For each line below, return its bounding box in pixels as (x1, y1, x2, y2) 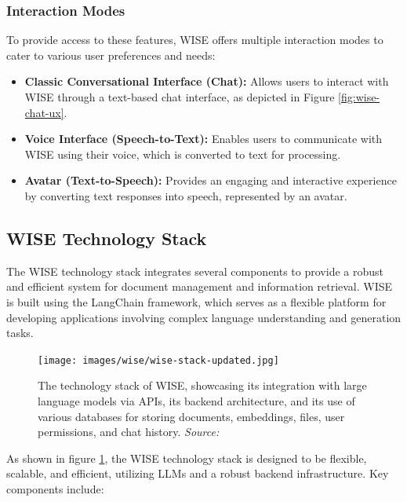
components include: (6, 480, 104, 497)
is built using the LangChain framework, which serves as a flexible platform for (6, 293, 387, 310)
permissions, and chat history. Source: (38, 423, 220, 440)
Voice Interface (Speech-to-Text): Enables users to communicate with (24, 130, 383, 147)
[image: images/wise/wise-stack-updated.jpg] (38, 354, 279, 366)
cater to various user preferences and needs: (6, 46, 216, 63)
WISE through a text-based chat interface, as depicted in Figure (24, 89, 335, 104)
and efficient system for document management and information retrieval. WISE (6, 278, 393, 295)
